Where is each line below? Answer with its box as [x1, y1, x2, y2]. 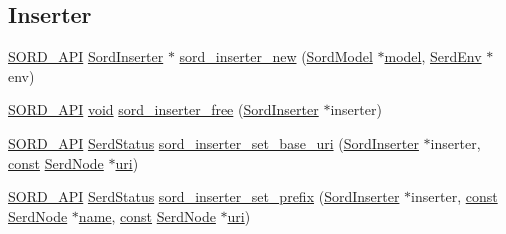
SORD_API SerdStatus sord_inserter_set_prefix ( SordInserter [8, 186, 400, 207]
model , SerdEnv [384, 46, 482, 67]
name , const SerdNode [78, 205, 216, 226]
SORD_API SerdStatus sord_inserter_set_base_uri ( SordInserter [8, 132, 419, 153]
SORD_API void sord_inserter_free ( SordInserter [8, 99, 319, 120]
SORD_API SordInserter [8, 46, 164, 67]
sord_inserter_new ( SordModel [179, 46, 373, 67]
